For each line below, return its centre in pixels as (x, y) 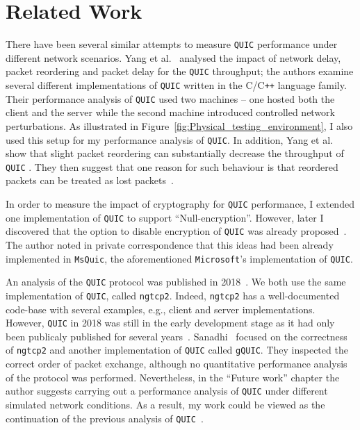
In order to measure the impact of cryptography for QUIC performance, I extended (180, 204)
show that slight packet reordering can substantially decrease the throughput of (175, 153)
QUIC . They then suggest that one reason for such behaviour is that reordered (172, 166)
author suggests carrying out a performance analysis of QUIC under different (167, 391)
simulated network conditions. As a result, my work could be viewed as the (165, 404)
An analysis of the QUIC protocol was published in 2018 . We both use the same (176, 282)
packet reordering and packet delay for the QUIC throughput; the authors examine (180, 71)
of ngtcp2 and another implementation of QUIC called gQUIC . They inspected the (177, 350)
